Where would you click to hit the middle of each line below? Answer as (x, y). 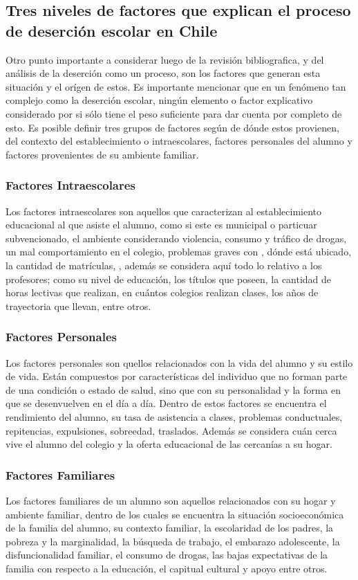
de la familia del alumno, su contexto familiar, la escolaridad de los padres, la (170, 528)
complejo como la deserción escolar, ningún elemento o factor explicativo (159, 100)
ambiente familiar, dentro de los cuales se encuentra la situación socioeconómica (175, 514)
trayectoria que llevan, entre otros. (78, 306)
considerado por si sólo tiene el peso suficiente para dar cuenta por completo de (174, 113)
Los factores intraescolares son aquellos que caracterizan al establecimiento (164, 211)
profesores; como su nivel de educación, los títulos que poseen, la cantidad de (169, 279)
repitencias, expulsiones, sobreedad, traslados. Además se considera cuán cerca (171, 430)
